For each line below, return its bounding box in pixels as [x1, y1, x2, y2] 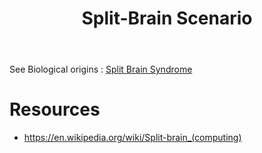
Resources [9, 98, 101, 121]
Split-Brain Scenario [81, 7, 253, 30]
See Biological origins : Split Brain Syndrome [9, 63, 193, 76]
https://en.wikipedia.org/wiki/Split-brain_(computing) [23, 132, 242, 144]
